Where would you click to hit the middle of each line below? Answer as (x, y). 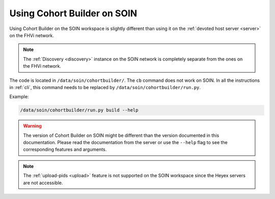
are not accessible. (43, 183)
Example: (19, 97)
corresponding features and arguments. (65, 150)
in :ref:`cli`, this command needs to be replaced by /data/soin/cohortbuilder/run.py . (105, 87)
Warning (32, 126)
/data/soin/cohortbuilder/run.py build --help (79, 110)
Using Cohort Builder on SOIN (73, 13)
